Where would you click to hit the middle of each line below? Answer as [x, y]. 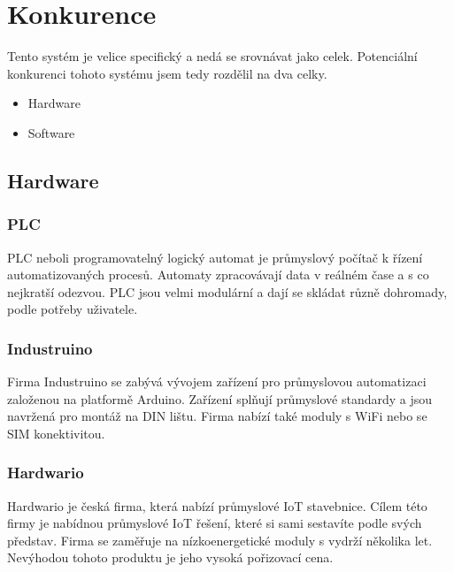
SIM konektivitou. [56, 433]
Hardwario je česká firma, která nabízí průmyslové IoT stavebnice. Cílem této [217, 505]
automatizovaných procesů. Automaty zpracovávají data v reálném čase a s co [218, 275]
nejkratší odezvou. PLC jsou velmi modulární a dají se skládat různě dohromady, [227, 291]
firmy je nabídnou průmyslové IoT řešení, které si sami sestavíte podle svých [215, 523]
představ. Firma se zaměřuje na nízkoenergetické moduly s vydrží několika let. [220, 540]
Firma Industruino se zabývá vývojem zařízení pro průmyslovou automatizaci [217, 381]
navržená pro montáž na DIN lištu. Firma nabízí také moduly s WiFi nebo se [217, 416]
